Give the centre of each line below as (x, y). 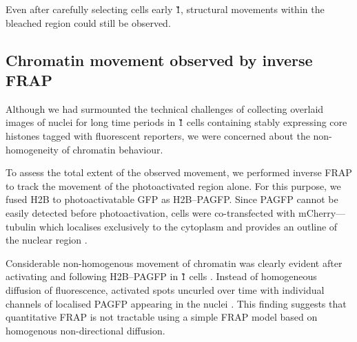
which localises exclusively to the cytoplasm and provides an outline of (188, 226)
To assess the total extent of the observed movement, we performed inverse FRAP (179, 172)
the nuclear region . (47, 240)
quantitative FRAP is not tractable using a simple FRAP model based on (162, 317)
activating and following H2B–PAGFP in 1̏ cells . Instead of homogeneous (161, 276)
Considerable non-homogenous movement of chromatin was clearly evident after (174, 263)
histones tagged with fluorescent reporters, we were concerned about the (158, 135)
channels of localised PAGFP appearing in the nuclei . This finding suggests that (176, 303)
